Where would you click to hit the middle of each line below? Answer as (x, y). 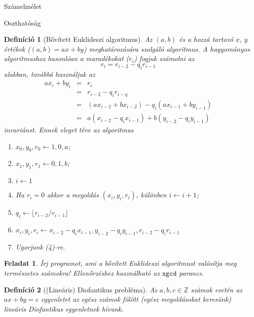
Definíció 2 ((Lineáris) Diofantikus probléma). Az (81, 289)
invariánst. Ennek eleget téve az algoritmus (69, 130)
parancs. (192, 273)
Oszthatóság (22, 22)
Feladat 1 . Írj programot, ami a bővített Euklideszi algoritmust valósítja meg (120, 263)
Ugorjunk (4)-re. (40, 246)
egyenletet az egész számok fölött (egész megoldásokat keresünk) (136, 299)
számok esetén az (217, 289)
